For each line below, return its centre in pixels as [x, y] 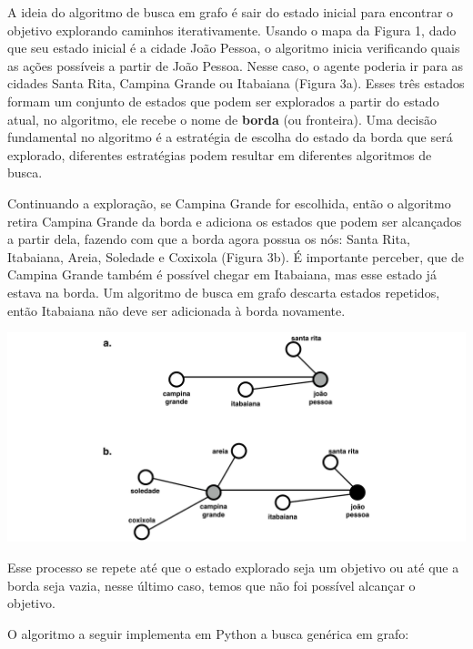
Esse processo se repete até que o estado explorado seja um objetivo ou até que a [233, 568]
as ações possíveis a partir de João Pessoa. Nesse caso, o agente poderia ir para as [236, 65]
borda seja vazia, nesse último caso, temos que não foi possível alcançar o [211, 585]
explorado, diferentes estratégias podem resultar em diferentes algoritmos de [220, 154]
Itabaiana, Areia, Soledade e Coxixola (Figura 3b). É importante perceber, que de [236, 256]
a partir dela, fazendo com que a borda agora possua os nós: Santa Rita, [209, 239]
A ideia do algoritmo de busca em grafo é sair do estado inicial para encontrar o [231, 12]
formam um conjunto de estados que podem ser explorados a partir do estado [223, 101]
